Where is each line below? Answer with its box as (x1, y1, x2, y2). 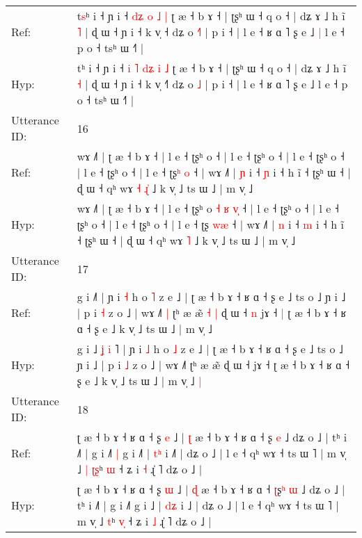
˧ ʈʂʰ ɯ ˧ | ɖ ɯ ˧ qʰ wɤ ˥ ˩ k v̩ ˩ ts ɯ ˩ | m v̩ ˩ (77, 232, 296, 248)
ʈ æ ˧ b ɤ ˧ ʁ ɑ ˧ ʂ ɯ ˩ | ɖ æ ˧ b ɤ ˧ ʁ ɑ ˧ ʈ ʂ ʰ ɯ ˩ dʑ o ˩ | (77, 481, 345, 497)
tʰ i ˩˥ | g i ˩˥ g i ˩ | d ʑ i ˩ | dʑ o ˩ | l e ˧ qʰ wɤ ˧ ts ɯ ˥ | (77, 497, 339, 513)
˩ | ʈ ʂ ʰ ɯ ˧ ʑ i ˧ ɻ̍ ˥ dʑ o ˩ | (77, 461, 203, 477)
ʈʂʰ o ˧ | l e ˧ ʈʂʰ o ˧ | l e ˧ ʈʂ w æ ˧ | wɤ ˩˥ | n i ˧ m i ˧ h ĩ (77, 216, 344, 232)
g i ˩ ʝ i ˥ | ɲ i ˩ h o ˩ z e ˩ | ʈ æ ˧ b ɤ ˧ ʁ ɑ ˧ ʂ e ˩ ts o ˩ (77, 341, 343, 357)
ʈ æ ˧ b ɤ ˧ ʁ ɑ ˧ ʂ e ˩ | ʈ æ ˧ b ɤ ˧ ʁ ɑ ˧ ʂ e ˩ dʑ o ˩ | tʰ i (77, 429, 347, 445)
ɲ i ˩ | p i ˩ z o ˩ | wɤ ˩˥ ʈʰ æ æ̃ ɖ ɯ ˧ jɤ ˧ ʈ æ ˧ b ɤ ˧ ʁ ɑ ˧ (77, 357, 350, 373)
